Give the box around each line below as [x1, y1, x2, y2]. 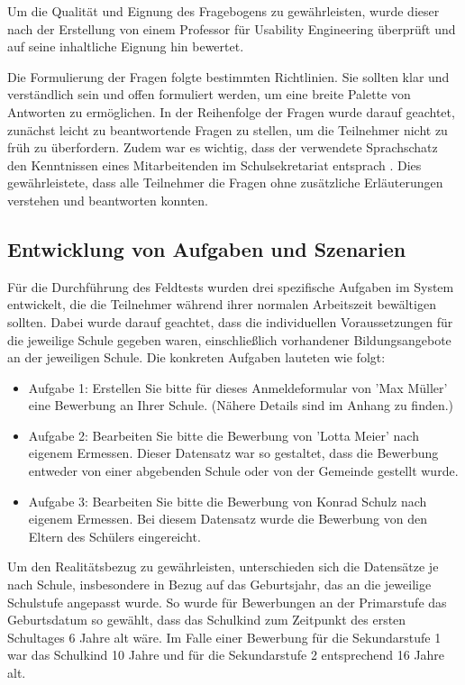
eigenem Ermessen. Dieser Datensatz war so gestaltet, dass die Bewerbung [28, 443, 439, 462]
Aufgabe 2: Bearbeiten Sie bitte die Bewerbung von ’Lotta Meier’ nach [28, 425, 419, 444]
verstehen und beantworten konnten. [7, 190, 209, 209]
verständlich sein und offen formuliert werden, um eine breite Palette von [7, 85, 411, 104]
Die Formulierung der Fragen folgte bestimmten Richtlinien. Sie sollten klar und [7, 67, 450, 86]
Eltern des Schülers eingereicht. [28, 526, 201, 545]
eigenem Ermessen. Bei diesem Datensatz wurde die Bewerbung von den [28, 509, 427, 528]
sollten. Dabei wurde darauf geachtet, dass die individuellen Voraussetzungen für [7, 312, 453, 331]
